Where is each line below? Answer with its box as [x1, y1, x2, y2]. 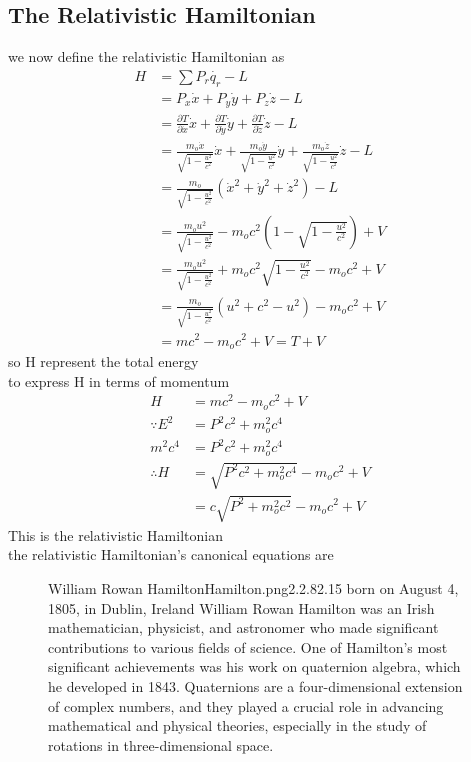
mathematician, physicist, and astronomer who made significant [48, 617, 439, 638]
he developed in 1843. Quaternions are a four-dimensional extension [48, 676, 463, 696]
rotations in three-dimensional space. [48, 734, 274, 755]
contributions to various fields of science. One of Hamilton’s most [48, 636, 448, 657]
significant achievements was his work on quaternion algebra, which [48, 656, 461, 677]
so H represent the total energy [8, 350, 199, 371]
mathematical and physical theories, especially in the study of [48, 715, 427, 736]
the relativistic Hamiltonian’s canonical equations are [8, 544, 334, 565]
